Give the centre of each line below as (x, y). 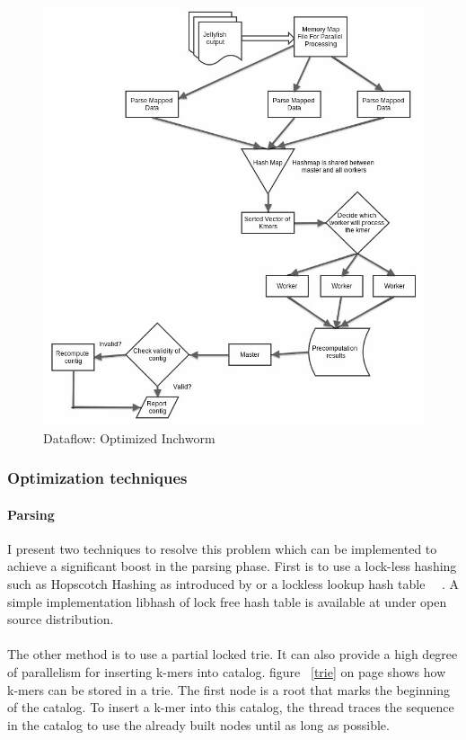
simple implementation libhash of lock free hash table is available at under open (227, 601)
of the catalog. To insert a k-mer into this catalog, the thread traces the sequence (231, 707)
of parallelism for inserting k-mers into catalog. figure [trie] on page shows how (227, 672)
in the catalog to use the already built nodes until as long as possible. (198, 724)
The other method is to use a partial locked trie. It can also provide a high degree (233, 654)
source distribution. (61, 619)
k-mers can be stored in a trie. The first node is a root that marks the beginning (229, 689)
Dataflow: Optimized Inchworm (129, 437)
